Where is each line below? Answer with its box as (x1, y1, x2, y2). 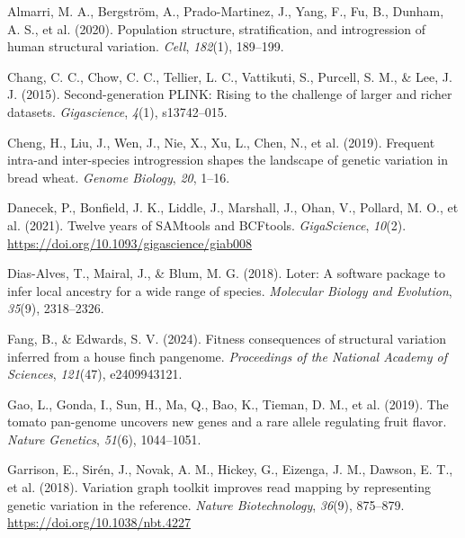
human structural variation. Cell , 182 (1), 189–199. (7, 37, 284, 56)
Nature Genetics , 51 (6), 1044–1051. (7, 429, 201, 448)
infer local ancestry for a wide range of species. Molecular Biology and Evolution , (7, 281, 452, 300)
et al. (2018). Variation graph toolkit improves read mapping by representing (7, 478, 431, 497)
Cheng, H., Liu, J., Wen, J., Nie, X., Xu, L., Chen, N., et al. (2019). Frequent (7, 132, 435, 151)
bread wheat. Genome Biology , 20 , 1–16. (7, 167, 230, 186)
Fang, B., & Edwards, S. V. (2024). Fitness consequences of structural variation (7, 328, 446, 347)
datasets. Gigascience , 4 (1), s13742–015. (7, 102, 228, 121)
